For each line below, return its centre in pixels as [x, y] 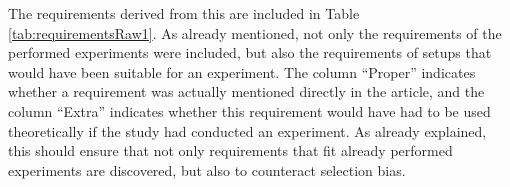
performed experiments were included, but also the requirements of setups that [250, 52]
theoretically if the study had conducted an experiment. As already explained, [247, 130]
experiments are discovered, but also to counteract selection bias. [207, 169]
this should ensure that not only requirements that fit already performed [230, 150]
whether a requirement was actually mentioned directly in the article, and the [246, 91]
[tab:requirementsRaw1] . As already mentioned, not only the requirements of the [255, 32]
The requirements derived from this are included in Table [184, 13]
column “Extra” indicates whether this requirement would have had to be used [249, 110]
